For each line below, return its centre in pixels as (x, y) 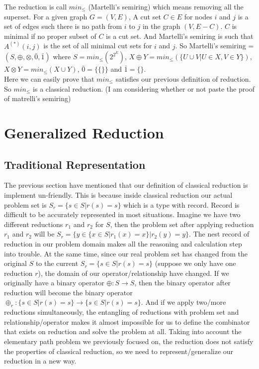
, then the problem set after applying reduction (182, 224)
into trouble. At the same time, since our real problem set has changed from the (126, 253)
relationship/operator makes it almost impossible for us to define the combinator (127, 321)
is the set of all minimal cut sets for (98, 46)
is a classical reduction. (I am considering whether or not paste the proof (144, 88)
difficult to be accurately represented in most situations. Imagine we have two (122, 214)
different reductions (34, 224)
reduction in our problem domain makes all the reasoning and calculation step (123, 243)
